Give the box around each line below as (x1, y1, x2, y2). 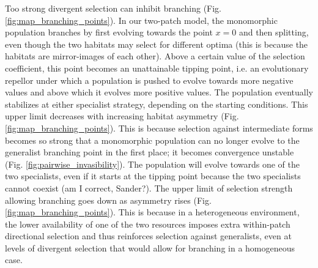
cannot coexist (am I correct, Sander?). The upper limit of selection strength (5, 181, 293, 194)
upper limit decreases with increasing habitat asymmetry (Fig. (5, 110, 239, 122)
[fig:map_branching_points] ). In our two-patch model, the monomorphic (5, 13, 278, 26)
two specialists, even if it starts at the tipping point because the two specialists (5, 169, 301, 182)
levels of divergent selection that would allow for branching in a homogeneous (5, 241, 295, 254)
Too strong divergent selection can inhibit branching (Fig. (5, 2, 222, 14)
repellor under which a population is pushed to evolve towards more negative (5, 73, 294, 86)
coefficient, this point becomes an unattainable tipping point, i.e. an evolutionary (5, 61, 309, 74)
